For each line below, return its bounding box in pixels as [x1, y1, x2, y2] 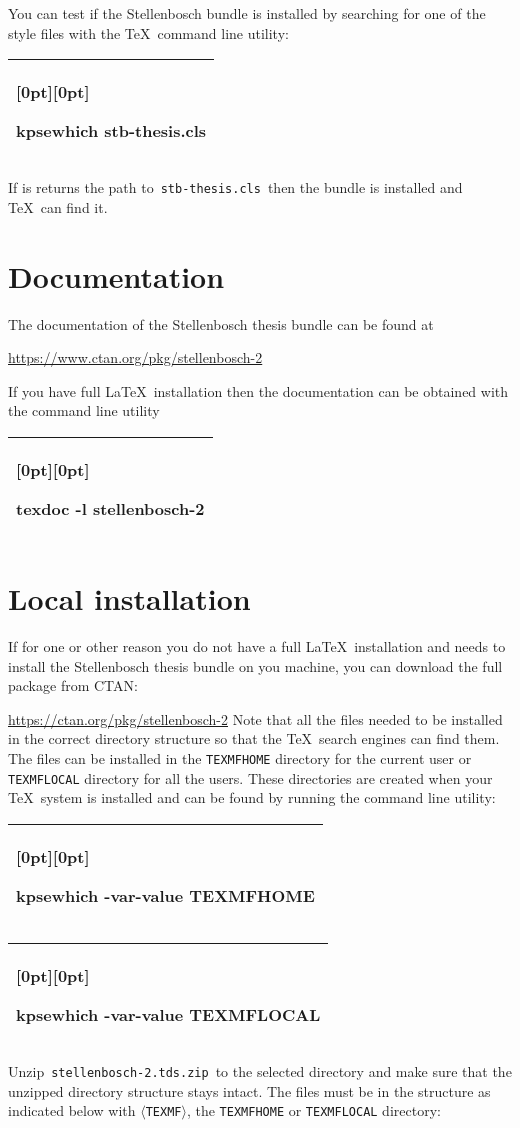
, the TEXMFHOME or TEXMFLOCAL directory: [186, 1100, 441, 1121]
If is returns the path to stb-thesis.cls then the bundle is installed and [8, 177, 463, 198]
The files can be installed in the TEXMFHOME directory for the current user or [8, 748, 472, 769]
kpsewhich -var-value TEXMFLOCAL [16, 1002, 321, 1026]
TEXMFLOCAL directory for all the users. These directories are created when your [8, 767, 493, 788]
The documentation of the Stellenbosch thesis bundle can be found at [8, 313, 434, 334]
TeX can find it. [8, 196, 108, 217]
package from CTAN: [8, 675, 138, 696]
